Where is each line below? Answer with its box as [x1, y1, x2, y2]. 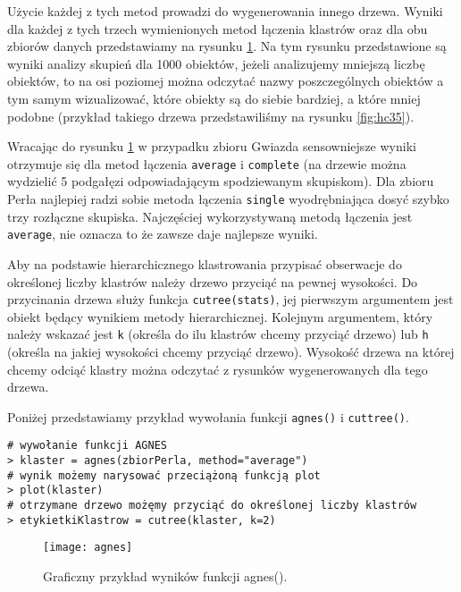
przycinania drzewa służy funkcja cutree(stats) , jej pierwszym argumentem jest [7, 290, 454, 309]
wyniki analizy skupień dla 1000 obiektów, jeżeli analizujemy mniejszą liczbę [7, 54, 425, 72]
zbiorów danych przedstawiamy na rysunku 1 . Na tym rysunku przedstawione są [7, 37, 447, 55]
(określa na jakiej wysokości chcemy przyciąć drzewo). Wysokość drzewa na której [7, 343, 455, 360]
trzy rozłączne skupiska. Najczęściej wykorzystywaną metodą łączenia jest [7, 207, 413, 225]
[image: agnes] [43, 541, 133, 554]
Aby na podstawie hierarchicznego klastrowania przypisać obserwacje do [7, 254, 402, 273]
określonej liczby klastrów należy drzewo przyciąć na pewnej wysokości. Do [7, 272, 418, 291]
